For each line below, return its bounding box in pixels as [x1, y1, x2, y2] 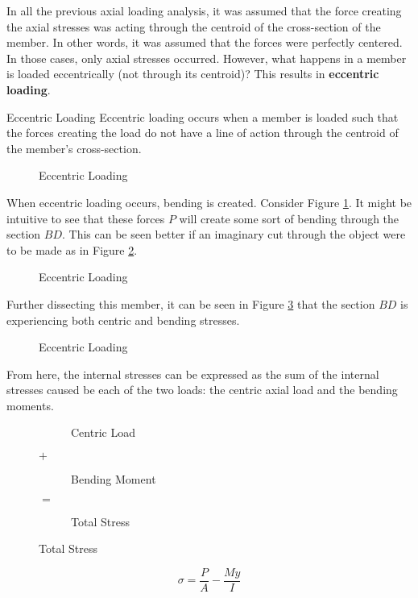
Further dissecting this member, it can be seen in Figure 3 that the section [6, 295, 375, 312]
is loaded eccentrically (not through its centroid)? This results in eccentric [6, 65, 379, 82]
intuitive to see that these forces [6, 210, 165, 226]
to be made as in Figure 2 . [6, 241, 138, 258]
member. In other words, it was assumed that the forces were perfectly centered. [6, 34, 403, 51]
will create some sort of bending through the [179, 210, 399, 226]
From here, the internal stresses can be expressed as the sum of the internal [6, 365, 379, 382]
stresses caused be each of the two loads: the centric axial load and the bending [6, 381, 398, 398]
